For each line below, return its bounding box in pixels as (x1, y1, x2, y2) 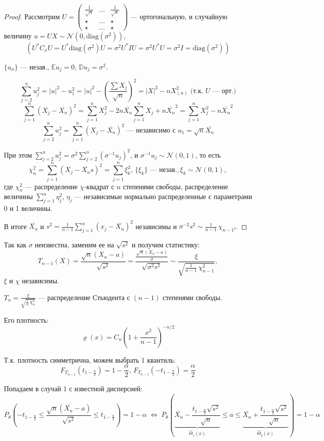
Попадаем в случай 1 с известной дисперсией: (4, 383, 143, 394)
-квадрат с (84, 181, 114, 191)
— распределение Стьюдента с (38, 292, 130, 302)
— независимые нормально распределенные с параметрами (74, 191, 252, 202)
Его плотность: (4, 314, 49, 325)
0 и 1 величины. (4, 203, 53, 213)
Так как (4, 239, 27, 250)
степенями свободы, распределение (123, 181, 228, 191)
